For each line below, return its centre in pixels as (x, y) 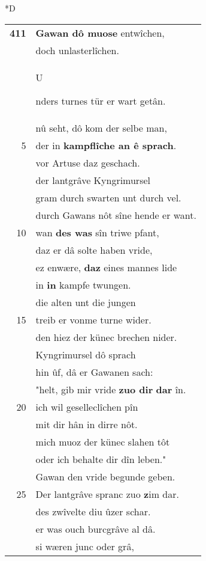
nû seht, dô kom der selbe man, (101, 127)
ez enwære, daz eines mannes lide (106, 267)
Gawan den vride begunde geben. (105, 476)
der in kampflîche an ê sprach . (106, 145)
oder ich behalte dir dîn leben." (101, 459)
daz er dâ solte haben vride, (94, 250)
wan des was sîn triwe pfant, (97, 232)
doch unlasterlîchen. (77, 50)
